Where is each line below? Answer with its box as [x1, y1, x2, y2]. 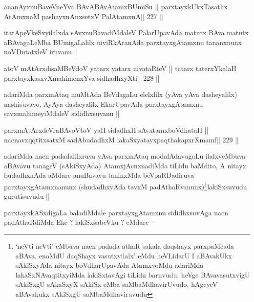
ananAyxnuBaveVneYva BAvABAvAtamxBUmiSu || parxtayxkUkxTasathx [4, 1, 228, 11]
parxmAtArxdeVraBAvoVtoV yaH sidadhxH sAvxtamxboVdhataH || [4, 124, 209, 135]
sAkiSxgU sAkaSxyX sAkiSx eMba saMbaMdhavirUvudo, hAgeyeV [15, 279, 218, 289]
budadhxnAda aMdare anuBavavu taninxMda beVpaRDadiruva [4, 170, 194, 180]
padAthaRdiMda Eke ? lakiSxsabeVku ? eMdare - [4, 217, 153, 227]
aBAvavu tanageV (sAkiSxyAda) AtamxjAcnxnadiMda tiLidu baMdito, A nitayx [4, 160, 246, 170]
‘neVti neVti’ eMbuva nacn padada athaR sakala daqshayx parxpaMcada [15, 240, 234, 251]
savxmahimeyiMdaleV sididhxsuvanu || [4, 108, 120, 118]
